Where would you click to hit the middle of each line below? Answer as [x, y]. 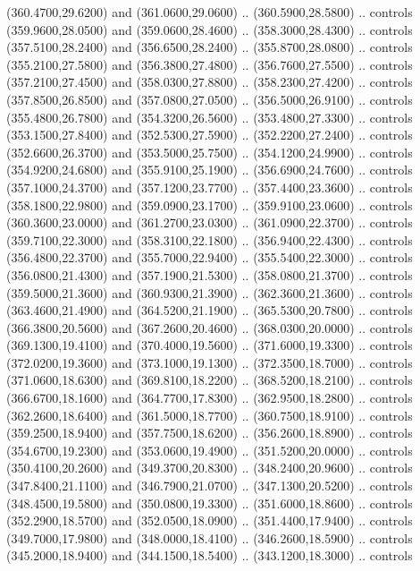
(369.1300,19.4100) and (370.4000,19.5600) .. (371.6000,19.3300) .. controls [210, 345]
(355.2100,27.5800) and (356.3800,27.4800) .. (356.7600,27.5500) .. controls [210, 64]
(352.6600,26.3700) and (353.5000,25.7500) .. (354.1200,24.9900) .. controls [210, 152]
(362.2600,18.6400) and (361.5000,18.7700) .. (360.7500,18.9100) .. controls [210, 415]
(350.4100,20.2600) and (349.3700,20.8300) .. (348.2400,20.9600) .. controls [210, 468]
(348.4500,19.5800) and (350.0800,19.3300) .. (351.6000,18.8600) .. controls [210, 503]
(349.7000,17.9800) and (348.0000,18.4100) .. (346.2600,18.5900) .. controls [210, 537]
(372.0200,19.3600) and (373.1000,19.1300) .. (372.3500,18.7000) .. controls [210, 362]
